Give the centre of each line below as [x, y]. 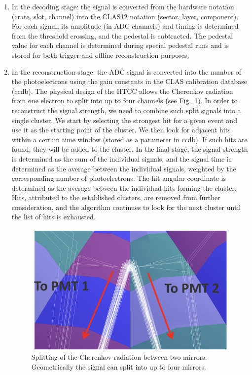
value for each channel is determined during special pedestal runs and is [120, 45]
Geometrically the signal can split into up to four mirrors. [119, 366]
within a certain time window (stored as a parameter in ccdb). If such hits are [129, 139]
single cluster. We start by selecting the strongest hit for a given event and [124, 120]
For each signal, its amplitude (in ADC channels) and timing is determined [125, 26]
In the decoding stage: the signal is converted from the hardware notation [123, 6]
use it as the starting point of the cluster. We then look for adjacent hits [121, 130]
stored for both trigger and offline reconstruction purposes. [100, 55]
